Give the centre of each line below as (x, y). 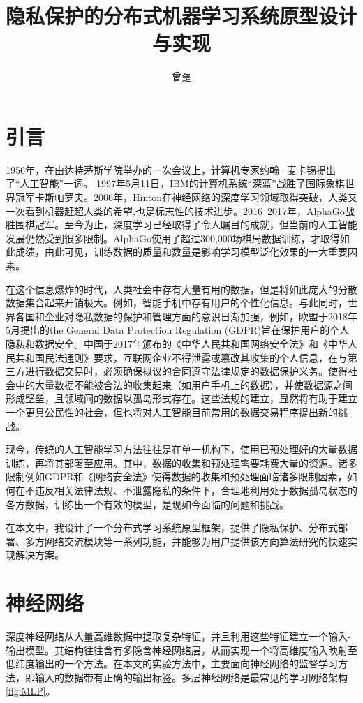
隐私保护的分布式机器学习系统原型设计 (182, 16)
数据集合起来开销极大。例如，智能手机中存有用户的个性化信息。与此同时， (177, 303)
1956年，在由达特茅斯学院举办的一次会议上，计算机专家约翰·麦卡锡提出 (171, 169)
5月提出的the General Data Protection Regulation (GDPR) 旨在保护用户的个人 (178, 330)
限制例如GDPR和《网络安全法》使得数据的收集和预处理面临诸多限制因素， (177, 476)
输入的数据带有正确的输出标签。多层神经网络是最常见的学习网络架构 (191, 677)
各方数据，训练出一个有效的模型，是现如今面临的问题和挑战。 (147, 504)
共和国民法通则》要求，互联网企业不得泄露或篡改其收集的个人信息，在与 (181, 357)
